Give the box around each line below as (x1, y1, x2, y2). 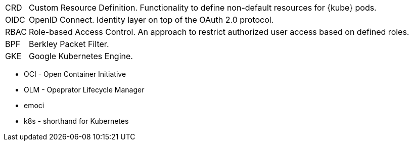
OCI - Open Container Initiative (24, 70, 126, 78)
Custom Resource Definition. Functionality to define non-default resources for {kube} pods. (28, 3, 377, 13)
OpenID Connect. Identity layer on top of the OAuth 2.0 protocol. (28, 15, 274, 25)
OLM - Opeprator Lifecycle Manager (24, 85, 145, 94)
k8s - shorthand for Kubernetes (24, 117, 129, 125)
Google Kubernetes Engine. (28, 51, 133, 61)
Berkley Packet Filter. (28, 39, 109, 49)
